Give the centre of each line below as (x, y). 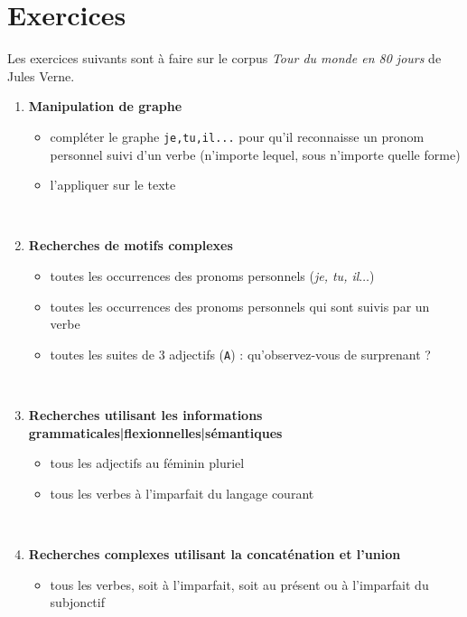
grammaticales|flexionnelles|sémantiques (155, 432)
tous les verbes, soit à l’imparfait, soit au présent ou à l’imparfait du (239, 584)
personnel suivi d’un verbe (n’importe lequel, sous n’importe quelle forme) (255, 154)
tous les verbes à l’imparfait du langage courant (182, 493)
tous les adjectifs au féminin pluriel (147, 463)
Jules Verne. (41, 75)
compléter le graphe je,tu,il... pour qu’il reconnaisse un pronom (237, 136)
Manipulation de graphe (105, 106)
